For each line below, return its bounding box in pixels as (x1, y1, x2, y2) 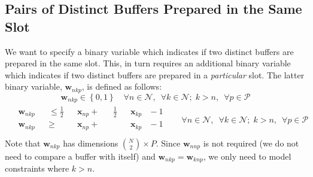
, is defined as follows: (81, 80, 162, 93)
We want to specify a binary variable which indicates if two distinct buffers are (5, 45, 294, 57)
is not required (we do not (203, 136, 299, 149)
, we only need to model (203, 149, 291, 162)
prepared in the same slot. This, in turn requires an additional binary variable (5, 57, 291, 69)
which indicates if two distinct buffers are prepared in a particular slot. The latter (5, 68, 305, 81)
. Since (156, 136, 181, 149)
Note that (5, 136, 41, 149)
